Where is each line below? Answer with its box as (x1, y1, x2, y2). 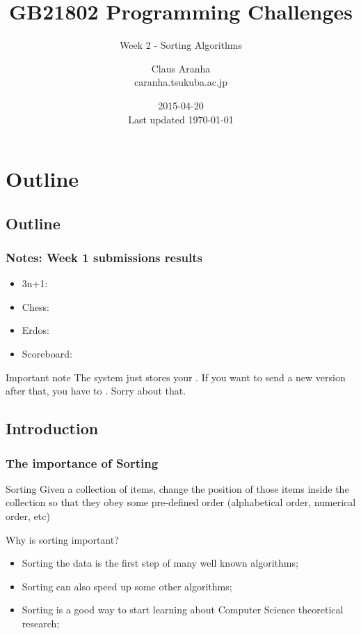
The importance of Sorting (6, 454, 159, 471)
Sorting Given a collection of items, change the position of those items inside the (6, 481, 349, 496)
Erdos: (22, 323, 50, 337)
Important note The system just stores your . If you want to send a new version (6, 369, 346, 384)
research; (22, 616, 60, 630)
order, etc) (6, 509, 50, 523)
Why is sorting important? (6, 532, 119, 546)
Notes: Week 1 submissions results (6, 248, 203, 266)
